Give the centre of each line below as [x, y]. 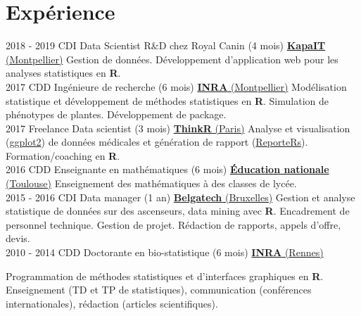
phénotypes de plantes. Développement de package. [116, 114]
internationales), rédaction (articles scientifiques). [112, 303]
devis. [18, 238]
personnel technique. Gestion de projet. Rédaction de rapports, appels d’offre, [173, 224]
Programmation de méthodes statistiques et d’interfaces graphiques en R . [165, 276]
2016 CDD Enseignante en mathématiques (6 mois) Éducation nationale [167, 169]
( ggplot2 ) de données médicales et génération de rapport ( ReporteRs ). [157, 142]
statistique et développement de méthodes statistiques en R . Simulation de [167, 100]
